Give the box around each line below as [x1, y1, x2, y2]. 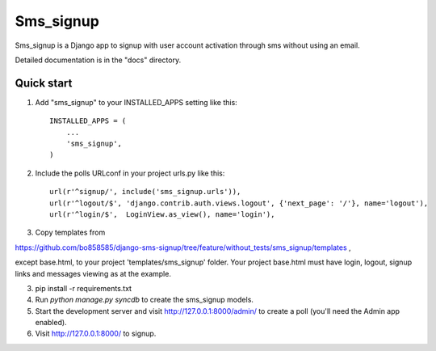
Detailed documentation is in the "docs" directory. [15, 55, 182, 65]
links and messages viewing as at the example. [15, 269, 171, 278]
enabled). [35, 318, 68, 328]
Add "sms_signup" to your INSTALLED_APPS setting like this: [35, 97, 237, 107]
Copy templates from [35, 227, 106, 238]
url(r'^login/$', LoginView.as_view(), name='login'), [49, 209, 275, 218]
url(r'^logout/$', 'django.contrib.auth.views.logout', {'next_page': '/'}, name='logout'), [49, 198, 429, 208]
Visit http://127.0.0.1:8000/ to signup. [35, 328, 157, 339]
